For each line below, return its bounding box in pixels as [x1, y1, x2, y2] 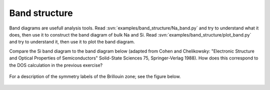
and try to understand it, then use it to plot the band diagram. [9, 39, 135, 45]
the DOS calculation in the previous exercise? [9, 62, 102, 68]
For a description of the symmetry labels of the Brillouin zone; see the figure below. [9, 73, 181, 79]
